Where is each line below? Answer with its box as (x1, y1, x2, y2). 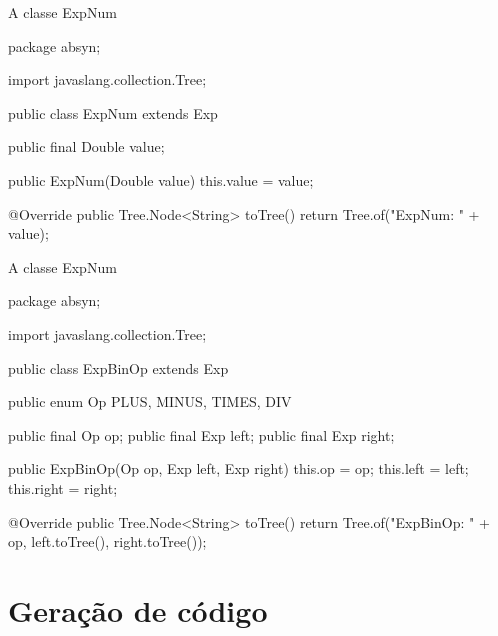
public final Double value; (8, 136, 165, 157)
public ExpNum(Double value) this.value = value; (8, 169, 314, 190)
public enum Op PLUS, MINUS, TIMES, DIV (8, 391, 292, 412)
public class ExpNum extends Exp (8, 102, 218, 123)
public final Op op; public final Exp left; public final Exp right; (8, 424, 395, 445)
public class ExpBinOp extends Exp (8, 357, 229, 378)
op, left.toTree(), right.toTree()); (8, 531, 207, 552)
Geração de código (8, 589, 268, 630)
